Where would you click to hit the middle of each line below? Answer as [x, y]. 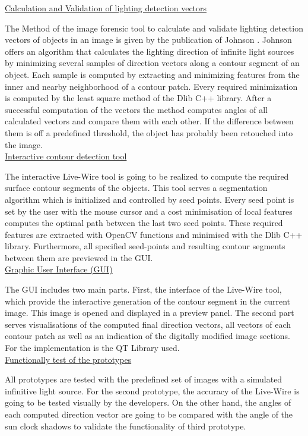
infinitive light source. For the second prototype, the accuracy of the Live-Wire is [152, 390]
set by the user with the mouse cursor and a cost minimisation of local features [149, 211]
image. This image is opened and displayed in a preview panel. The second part [150, 313]
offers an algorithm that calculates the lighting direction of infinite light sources [150, 51]
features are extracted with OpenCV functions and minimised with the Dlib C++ [154, 234]
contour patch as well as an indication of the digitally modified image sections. [148, 336]
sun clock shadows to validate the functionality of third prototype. [126, 426]
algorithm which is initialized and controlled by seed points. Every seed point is [150, 199]
